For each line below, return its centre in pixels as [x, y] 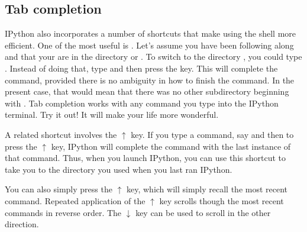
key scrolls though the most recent [222, 200]
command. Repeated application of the [75, 200]
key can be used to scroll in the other [203, 212]
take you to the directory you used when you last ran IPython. [119, 169]
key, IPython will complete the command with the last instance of [171, 146]
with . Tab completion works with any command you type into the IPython [142, 103]
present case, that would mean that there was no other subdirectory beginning [147, 91]
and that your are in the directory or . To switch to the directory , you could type [153, 57]
